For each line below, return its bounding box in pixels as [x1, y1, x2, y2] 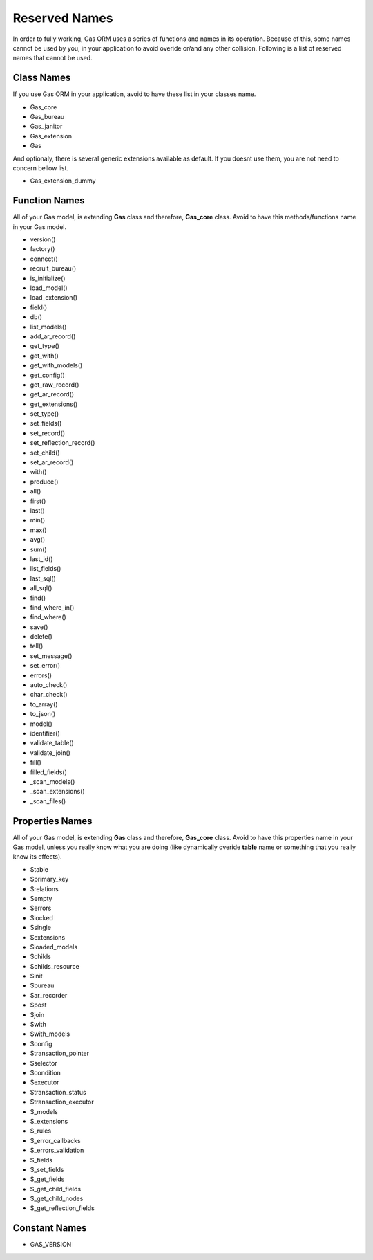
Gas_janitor [30, 122, 63, 131]
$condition [30, 1068, 61, 1077]
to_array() [30, 700, 58, 709]
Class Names [12, 72, 71, 84]
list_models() [30, 322, 67, 331]
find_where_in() [30, 603, 75, 612]
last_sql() [30, 574, 57, 583]
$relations [30, 884, 59, 893]
